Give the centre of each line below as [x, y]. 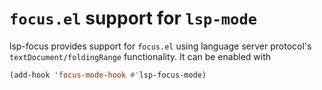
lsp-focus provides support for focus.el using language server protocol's [160, 46]
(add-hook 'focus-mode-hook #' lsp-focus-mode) [108, 75]
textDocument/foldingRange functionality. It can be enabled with [140, 56]
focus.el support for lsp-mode [133, 18]
